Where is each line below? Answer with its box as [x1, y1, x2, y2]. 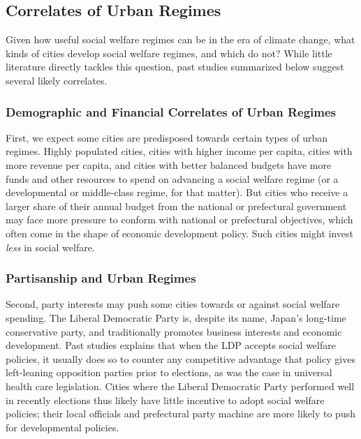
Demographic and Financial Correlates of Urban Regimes [6, 103, 336, 120]
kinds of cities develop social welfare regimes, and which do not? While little [6, 45, 332, 60]
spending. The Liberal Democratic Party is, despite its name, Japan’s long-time [6, 310, 346, 325]
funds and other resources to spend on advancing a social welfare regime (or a [6, 171, 339, 186]
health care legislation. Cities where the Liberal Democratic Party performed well [6, 378, 355, 393]
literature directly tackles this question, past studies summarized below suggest [6, 59, 344, 74]
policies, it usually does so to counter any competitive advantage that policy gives [6, 351, 355, 366]
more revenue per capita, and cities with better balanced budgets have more [6, 157, 332, 172]
